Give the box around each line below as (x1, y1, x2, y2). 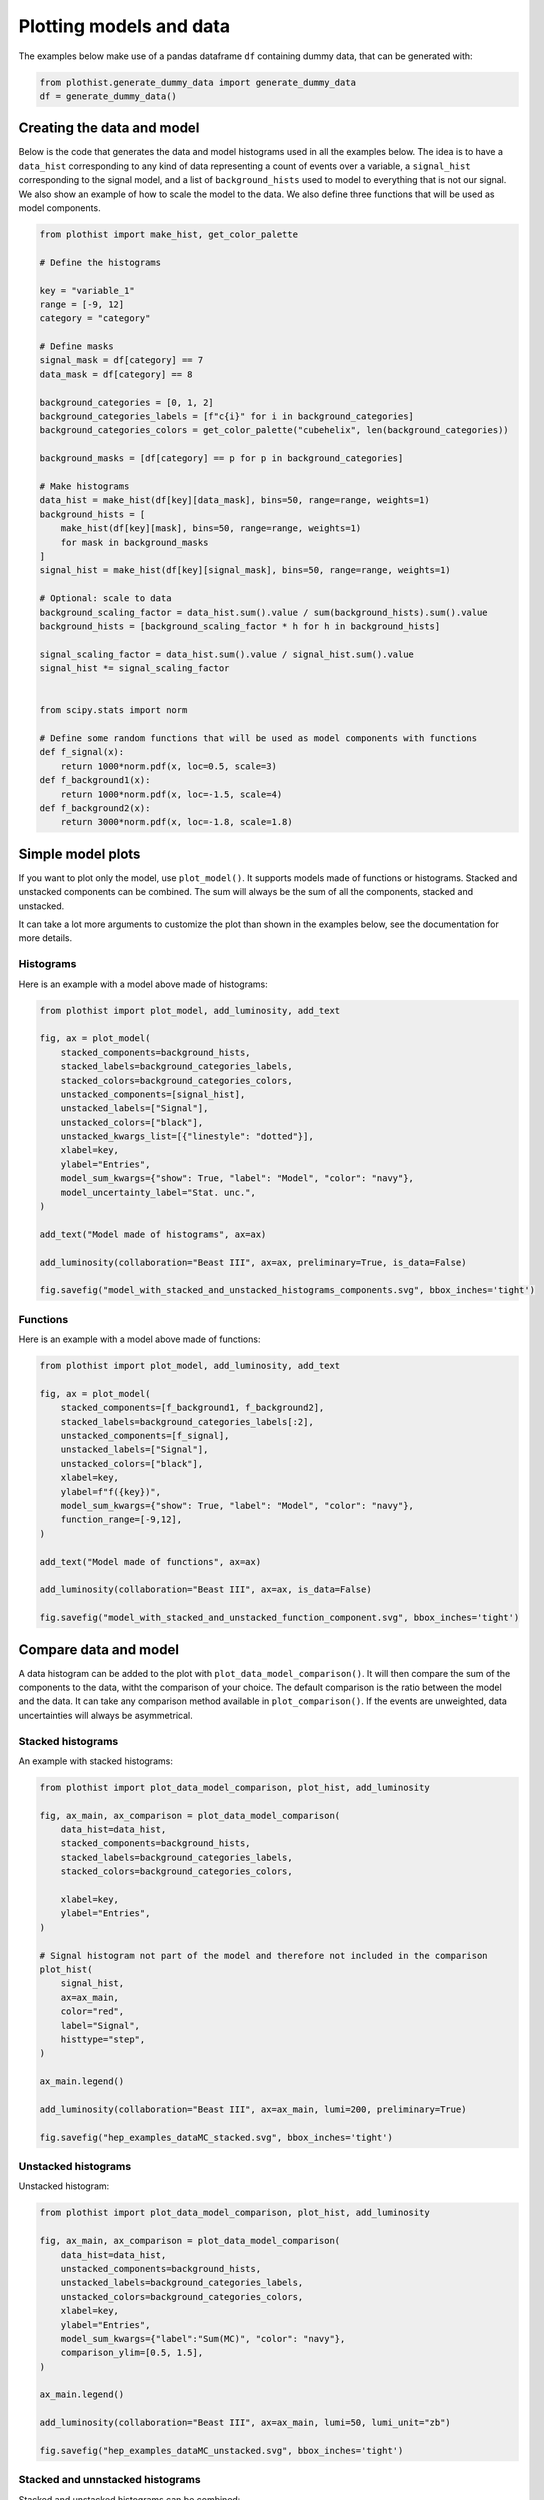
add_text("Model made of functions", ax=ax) (39, 1556, 262, 1567)
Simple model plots (18, 845, 141, 862)
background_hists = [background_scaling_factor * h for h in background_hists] (39, 620, 441, 632)
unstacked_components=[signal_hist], (60, 1088, 246, 1100)
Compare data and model (18, 1641, 180, 1658)
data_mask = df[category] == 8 (39, 368, 194, 380)
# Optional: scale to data (39, 593, 172, 604)
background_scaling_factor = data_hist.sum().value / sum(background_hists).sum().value (39, 606, 489, 618)
